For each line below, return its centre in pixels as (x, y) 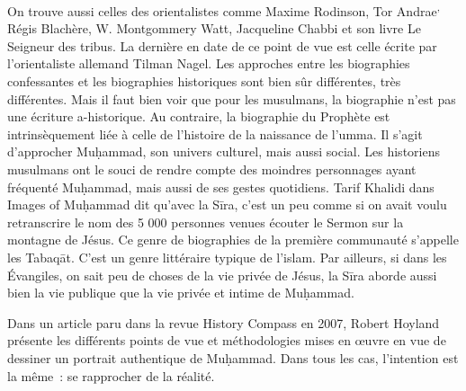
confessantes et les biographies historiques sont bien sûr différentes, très (204, 81)
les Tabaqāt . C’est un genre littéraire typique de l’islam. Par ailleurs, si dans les (227, 257)
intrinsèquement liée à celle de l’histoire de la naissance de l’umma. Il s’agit (215, 133)
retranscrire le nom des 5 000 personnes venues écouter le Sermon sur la (206, 222)
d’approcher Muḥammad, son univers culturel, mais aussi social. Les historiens (224, 151)
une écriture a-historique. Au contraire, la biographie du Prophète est (199, 116)
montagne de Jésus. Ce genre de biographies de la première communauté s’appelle (233, 240)
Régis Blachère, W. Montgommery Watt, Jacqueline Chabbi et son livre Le (214, 28)
